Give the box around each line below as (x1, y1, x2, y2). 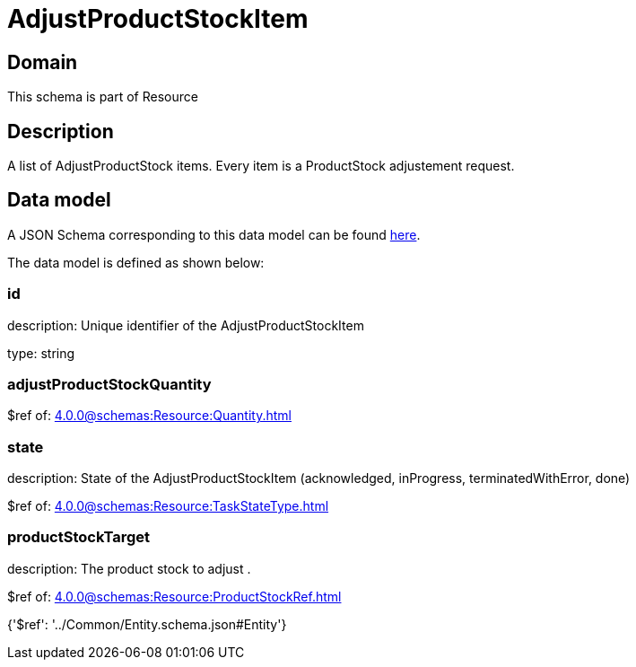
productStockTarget (7, 528, 151, 547)
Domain (7, 50, 78, 74)
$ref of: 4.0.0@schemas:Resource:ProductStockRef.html (7, 588, 342, 604)
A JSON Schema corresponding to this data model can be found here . (7, 226, 421, 242)
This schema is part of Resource (7, 89, 198, 105)
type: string (7, 345, 75, 361)
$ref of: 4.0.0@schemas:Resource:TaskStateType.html (7, 498, 329, 514)
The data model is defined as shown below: (7, 254, 265, 270)
